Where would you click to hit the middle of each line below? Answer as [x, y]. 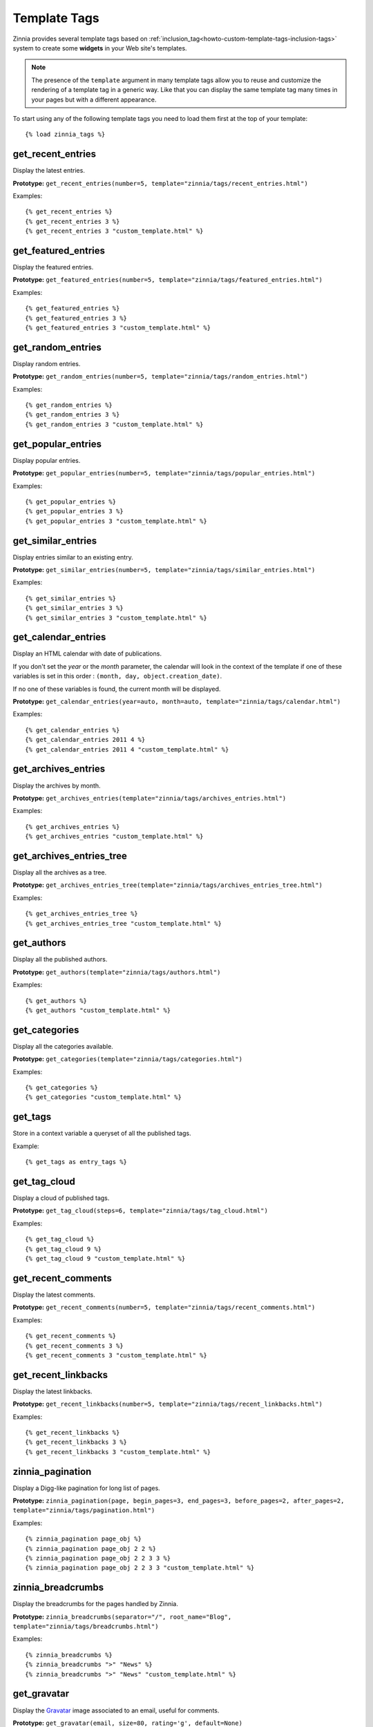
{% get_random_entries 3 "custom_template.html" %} [114, 424]
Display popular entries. [47, 460]
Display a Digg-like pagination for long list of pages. [86, 1488]
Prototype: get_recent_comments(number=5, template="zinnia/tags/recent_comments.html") [164, 1307]
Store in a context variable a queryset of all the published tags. [102, 1134]
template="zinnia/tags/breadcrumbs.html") [86, 1626]
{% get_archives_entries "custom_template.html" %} [114, 837]
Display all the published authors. [60, 960]
